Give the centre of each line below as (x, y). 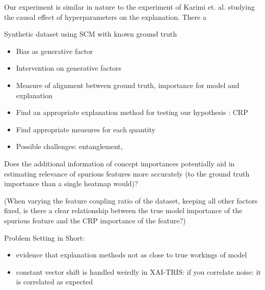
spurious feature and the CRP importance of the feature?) (95, 220)
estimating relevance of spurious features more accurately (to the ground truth (127, 173)
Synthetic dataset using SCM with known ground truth (91, 34)
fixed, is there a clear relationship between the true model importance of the (123, 210)
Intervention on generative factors (69, 68)
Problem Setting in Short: (45, 237)
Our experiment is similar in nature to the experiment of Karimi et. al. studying (130, 7)
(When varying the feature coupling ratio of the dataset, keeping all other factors (131, 200)
